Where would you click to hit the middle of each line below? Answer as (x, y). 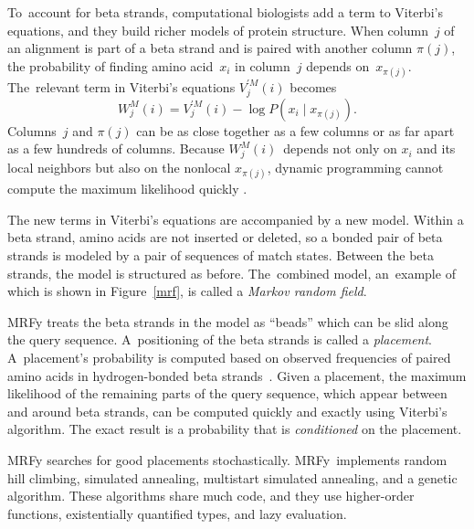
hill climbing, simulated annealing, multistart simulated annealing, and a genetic (232, 477)
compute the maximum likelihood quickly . (127, 189)
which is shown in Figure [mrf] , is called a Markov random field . (187, 291)
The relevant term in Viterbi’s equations (121, 86)
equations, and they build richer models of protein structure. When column (218, 30)
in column (263, 65)
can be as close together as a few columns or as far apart (295, 130)
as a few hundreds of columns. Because (116, 148)
